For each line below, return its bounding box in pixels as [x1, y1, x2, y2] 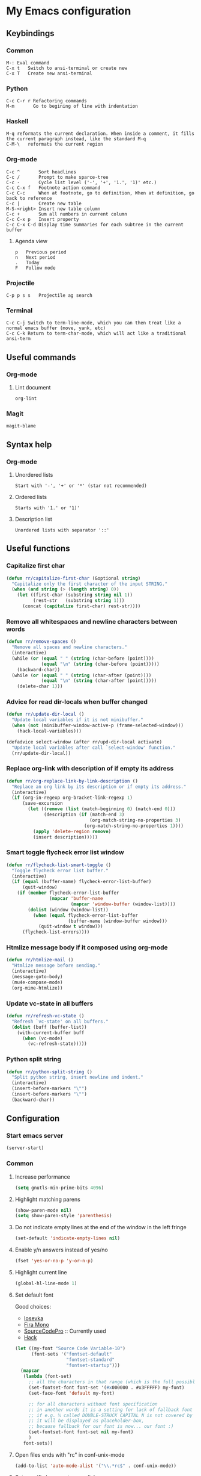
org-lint [14, 395, 37, 402]
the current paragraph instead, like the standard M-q [6, 136, 146, 142]
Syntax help [6, 439, 52, 450]
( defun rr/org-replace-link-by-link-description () [6, 778, 138, 784]
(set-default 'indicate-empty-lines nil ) [14, 1235, 121, 1241]
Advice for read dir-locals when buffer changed [6, 698, 148, 706]
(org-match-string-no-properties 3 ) [89, 817, 181, 823]
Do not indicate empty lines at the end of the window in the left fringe [14, 1224, 187, 1231]
